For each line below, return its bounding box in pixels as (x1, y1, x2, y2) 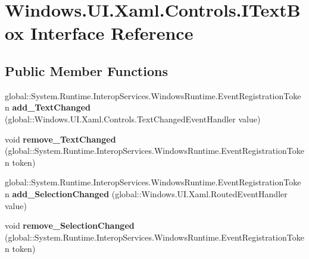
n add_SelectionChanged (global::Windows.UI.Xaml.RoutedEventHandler (5, 187, 288, 200)
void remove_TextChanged (5, 132, 116, 145)
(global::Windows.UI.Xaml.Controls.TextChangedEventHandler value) (5, 112, 261, 125)
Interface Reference (30, 21, 193, 45)
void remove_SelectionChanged (5, 219, 135, 232)
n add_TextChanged (5, 101, 91, 113)
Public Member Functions (5, 61, 168, 80)
